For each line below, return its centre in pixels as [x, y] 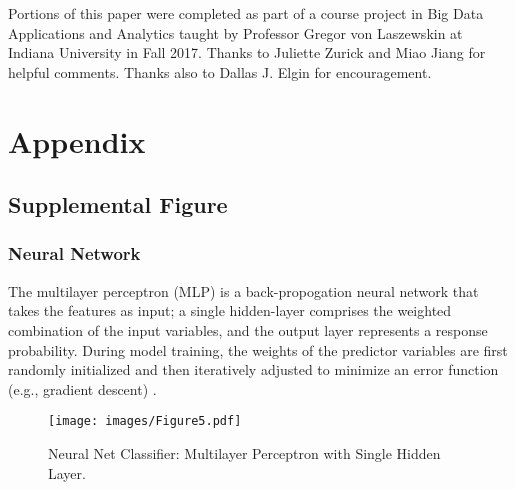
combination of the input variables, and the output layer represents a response [248, 329]
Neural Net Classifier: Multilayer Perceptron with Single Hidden [244, 452]
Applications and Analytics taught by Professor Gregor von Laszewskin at [235, 32]
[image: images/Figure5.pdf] [145, 421]
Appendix [77, 140]
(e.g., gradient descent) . [82, 388]
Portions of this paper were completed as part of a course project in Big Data [246, 13]
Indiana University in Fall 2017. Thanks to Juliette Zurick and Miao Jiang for [247, 52]
